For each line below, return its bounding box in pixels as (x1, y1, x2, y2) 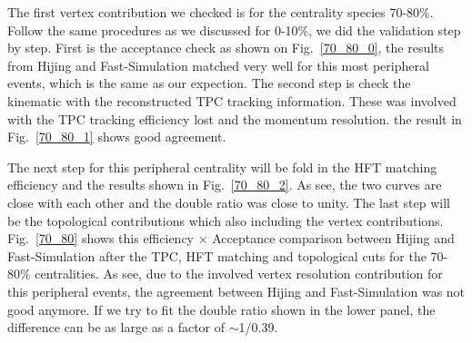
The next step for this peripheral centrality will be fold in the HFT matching (7, 157, 437, 176)
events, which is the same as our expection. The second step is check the (7, 73, 411, 93)
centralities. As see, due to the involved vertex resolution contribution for (35, 264, 443, 283)
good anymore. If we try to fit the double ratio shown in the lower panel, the (7, 299, 436, 318)
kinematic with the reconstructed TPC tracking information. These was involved (7, 91, 457, 110)
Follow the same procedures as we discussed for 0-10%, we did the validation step (7, 20, 461, 39)
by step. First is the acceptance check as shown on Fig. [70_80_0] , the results (7, 38, 445, 57)
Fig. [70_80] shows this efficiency (7, 229, 194, 248)
